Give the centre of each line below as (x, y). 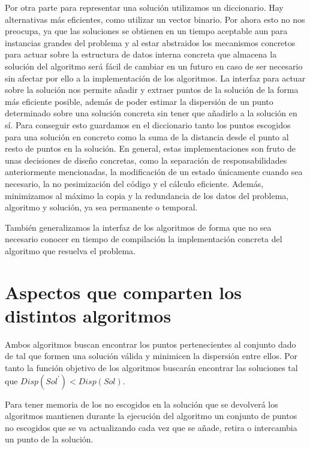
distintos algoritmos (88, 315)
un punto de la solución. (49, 439)
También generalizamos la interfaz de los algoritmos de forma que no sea (138, 227)
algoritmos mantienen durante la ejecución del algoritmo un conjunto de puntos (151, 416)
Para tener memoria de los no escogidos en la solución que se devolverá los (142, 404)
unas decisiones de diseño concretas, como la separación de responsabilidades (146, 160)
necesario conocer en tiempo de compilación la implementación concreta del (144, 239)
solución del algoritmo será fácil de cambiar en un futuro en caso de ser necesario (154, 66)
